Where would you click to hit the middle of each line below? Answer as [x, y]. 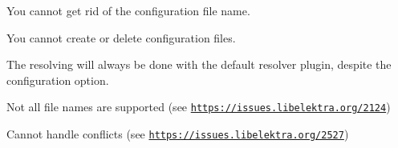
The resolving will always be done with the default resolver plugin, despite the [199, 64]
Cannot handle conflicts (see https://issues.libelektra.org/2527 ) [178, 134]
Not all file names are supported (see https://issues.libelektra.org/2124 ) [199, 107]
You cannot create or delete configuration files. [121, 37]
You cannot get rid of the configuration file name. [128, 10]
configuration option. [58, 80]
